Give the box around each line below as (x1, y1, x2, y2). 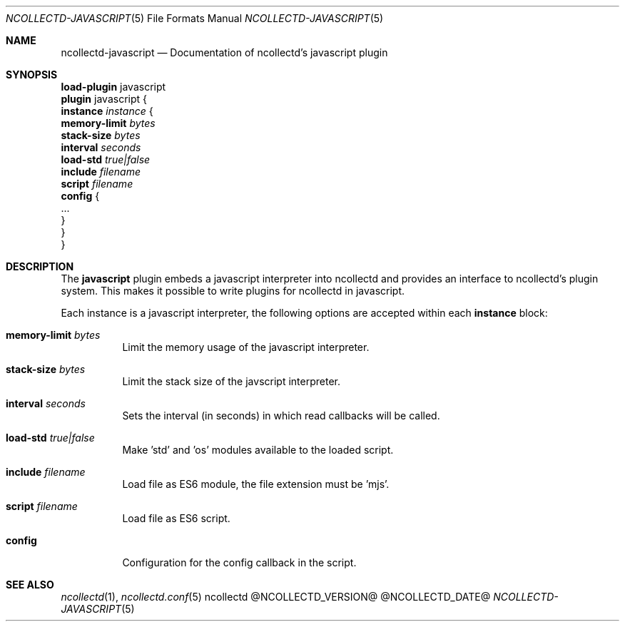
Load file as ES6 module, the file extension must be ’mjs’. (122, 478, 390, 490)
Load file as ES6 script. (122, 512, 230, 524)
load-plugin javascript (61, 81, 166, 93)
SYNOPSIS (6, 68, 58, 81)
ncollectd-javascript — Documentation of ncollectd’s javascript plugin (61, 46, 388, 58)
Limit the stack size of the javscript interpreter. (122, 375, 340, 387)
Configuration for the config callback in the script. (122, 556, 357, 569)
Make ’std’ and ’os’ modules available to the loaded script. (122, 444, 394, 456)
